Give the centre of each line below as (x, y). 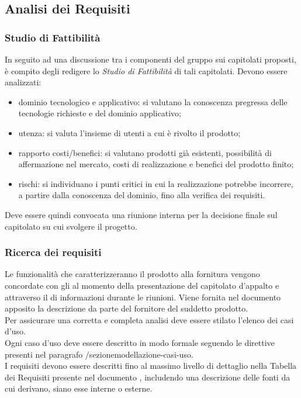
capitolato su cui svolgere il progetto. (71, 226)
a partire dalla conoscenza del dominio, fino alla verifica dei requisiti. (142, 195)
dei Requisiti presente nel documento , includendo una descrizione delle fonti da (148, 377)
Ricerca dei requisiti (53, 252)
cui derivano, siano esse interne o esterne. (79, 388)
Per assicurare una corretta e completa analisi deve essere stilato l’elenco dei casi (149, 319)
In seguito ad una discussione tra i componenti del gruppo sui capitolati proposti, (150, 59)
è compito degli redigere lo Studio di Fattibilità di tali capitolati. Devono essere (146, 70)
